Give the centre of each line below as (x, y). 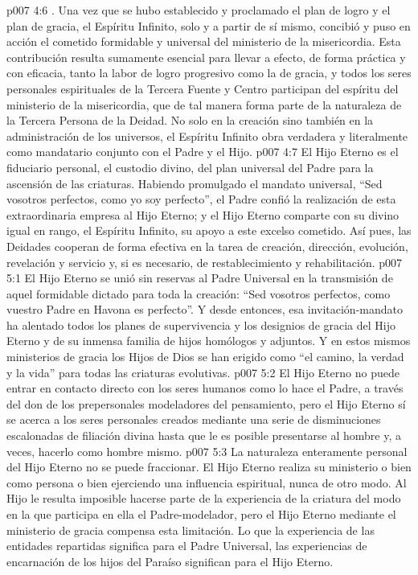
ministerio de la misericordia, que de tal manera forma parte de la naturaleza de (204, 104)
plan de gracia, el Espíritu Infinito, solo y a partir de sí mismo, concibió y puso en (209, 25)
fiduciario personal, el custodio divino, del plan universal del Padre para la (190, 167)
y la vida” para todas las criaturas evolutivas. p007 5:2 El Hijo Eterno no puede (203, 372)
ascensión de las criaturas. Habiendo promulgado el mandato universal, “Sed (195, 183)
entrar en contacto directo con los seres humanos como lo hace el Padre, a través (205, 388)
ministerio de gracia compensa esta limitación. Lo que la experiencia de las (191, 530)
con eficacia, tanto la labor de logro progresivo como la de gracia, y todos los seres (209, 73)
